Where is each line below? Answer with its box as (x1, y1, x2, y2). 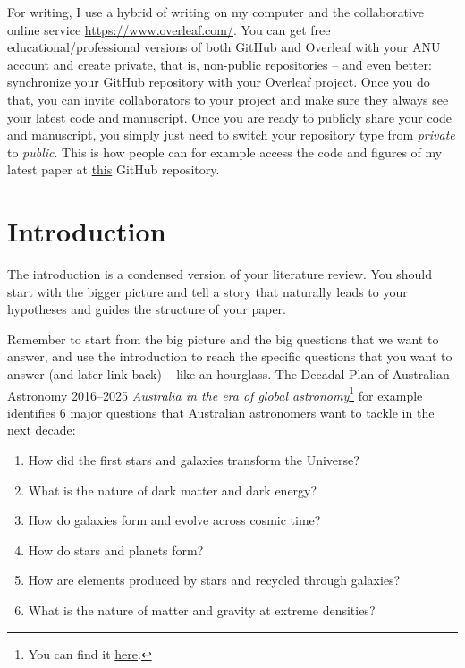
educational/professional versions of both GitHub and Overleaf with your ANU (7, 38, 441, 56)
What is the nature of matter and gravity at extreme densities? (28, 601, 376, 620)
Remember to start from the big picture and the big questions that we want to (7, 329, 439, 348)
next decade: (7, 420, 76, 439)
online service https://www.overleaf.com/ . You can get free (7, 20, 331, 38)
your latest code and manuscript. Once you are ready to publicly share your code (7, 107, 452, 126)
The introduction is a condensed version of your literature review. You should (7, 265, 433, 283)
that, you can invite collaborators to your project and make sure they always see (7, 89, 449, 108)
